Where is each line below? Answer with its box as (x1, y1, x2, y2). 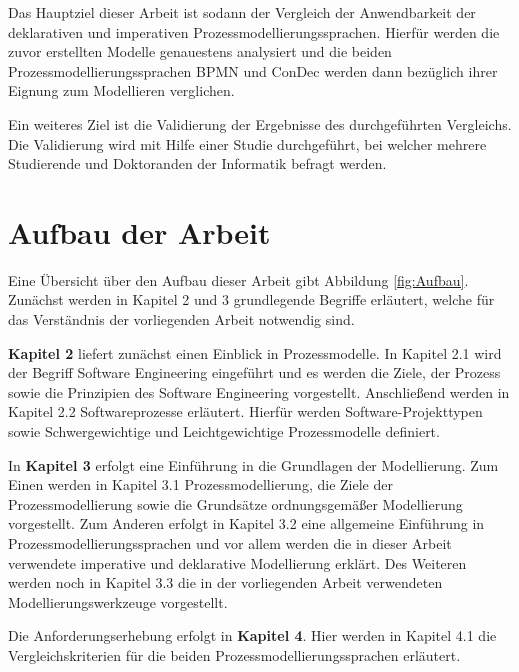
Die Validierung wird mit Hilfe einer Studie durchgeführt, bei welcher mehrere (8, 133, 487, 154)
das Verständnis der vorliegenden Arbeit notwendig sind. (8, 309, 355, 330)
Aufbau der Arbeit (8, 211, 271, 252)
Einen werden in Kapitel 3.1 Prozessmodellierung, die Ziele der (8, 474, 393, 495)
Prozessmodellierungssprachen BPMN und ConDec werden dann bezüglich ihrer (8, 60, 498, 81)
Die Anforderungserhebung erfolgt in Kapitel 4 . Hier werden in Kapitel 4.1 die (8, 625, 497, 646)
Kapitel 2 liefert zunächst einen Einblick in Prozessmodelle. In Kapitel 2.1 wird (8, 342, 502, 363)
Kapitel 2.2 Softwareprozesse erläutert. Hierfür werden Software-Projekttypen (8, 401, 483, 422)
